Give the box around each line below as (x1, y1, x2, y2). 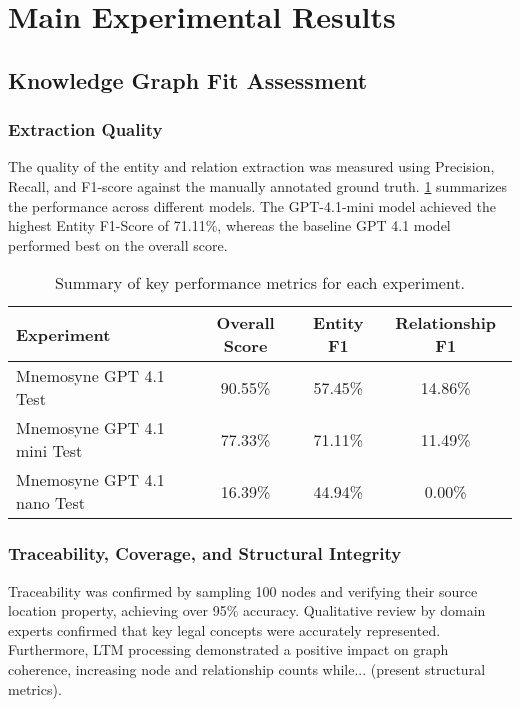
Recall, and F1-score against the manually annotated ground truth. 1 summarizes (8, 175, 508, 196)
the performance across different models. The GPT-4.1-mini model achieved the (8, 195, 496, 216)
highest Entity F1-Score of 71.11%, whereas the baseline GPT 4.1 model (8, 215, 451, 236)
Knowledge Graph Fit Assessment (8, 64, 368, 95)
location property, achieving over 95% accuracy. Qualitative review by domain (8, 600, 486, 621)
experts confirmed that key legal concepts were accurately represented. (8, 619, 441, 640)
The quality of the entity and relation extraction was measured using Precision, (8, 156, 495, 177)
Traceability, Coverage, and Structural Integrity (8, 541, 402, 566)
